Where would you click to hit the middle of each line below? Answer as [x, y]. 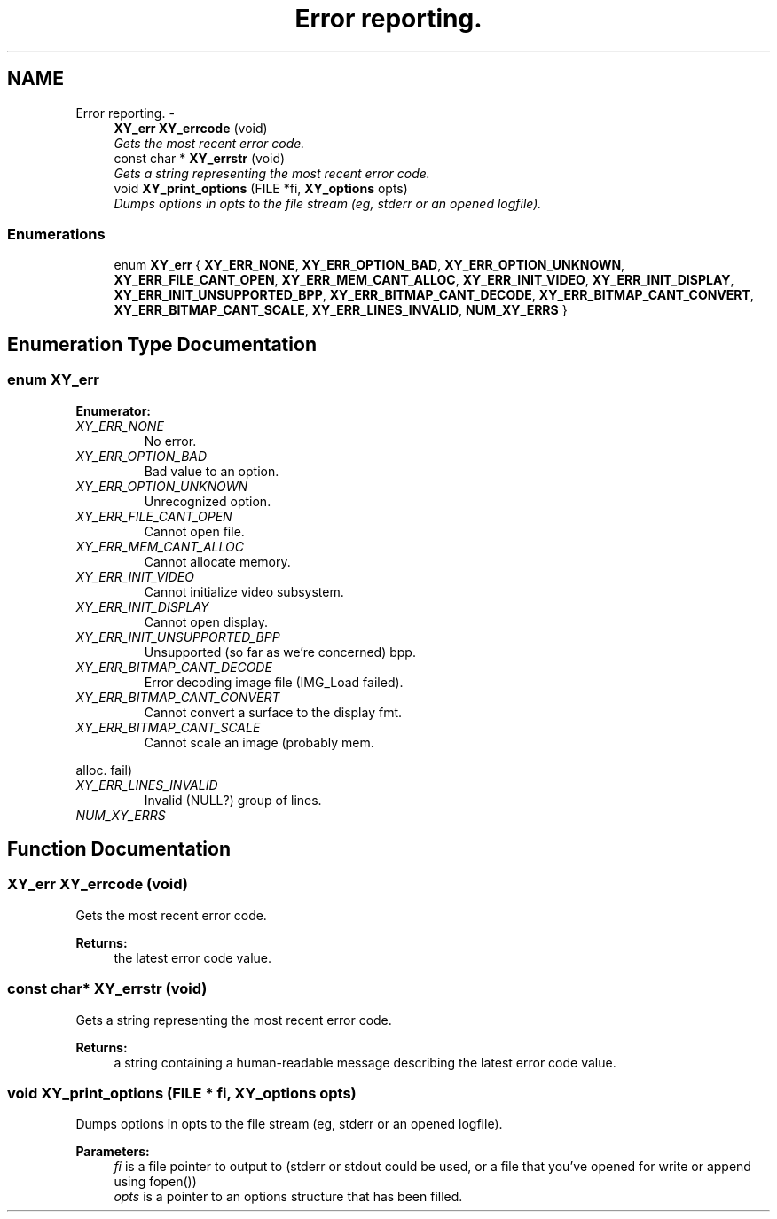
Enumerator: [114, 410]
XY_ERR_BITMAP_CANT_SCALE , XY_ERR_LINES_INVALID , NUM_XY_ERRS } [341, 310]
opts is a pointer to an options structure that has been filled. [288, 1197]
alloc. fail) [104, 770]
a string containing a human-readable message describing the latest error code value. [365, 1062]
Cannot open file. [194, 531]
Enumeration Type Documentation [162, 344]
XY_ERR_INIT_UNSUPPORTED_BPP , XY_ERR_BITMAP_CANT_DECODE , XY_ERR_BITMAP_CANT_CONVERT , [434, 295]
